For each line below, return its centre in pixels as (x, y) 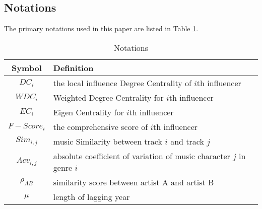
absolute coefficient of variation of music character (142, 156)
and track (187, 141)
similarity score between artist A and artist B (134, 182)
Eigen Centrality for (88, 112)
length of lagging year (91, 196)
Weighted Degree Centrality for (108, 97)
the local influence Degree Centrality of (122, 83)
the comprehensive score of (101, 126)
